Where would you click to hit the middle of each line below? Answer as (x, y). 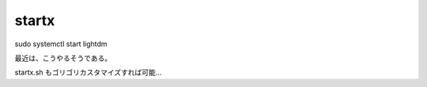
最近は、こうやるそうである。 (63, 58)
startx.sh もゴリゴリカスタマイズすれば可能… (88, 72)
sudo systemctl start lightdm (61, 44)
